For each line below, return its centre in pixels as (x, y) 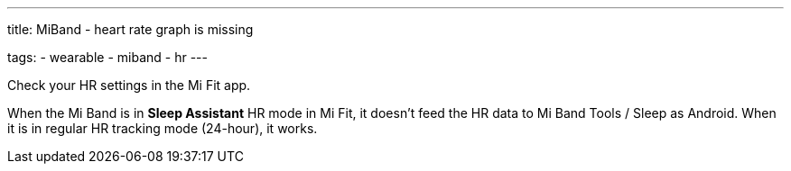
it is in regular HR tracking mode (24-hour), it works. (163, 128)
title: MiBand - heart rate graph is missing (130, 29)
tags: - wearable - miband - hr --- (107, 57)
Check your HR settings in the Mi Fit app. (129, 85)
